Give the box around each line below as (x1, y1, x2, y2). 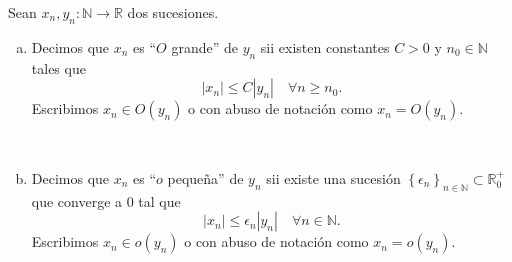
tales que (31, 57, 86, 78)
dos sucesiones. (127, 2, 219, 22)
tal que (138, 190, 181, 211)
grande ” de (171, 36, 238, 57)
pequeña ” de (167, 167, 244, 188)
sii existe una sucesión (266, 167, 401, 188)
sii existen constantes (260, 36, 390, 57)
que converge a (31, 190, 123, 211)
